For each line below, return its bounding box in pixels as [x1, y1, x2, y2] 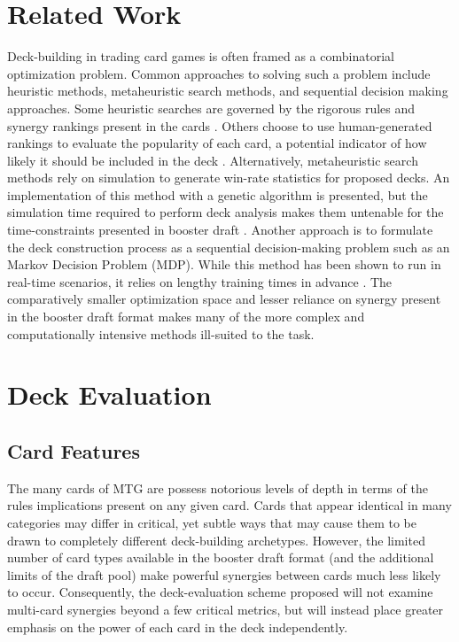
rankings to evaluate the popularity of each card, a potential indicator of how [7, 134, 427, 152]
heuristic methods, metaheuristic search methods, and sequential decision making [7, 81, 448, 100]
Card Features [7, 437, 140, 464]
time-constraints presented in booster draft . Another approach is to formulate [7, 220, 433, 239]
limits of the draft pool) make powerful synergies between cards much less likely [7, 565, 441, 584]
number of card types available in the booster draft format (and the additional [7, 548, 434, 567]
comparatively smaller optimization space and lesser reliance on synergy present [7, 290, 441, 308]
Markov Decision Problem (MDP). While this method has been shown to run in [7, 255, 441, 274]
